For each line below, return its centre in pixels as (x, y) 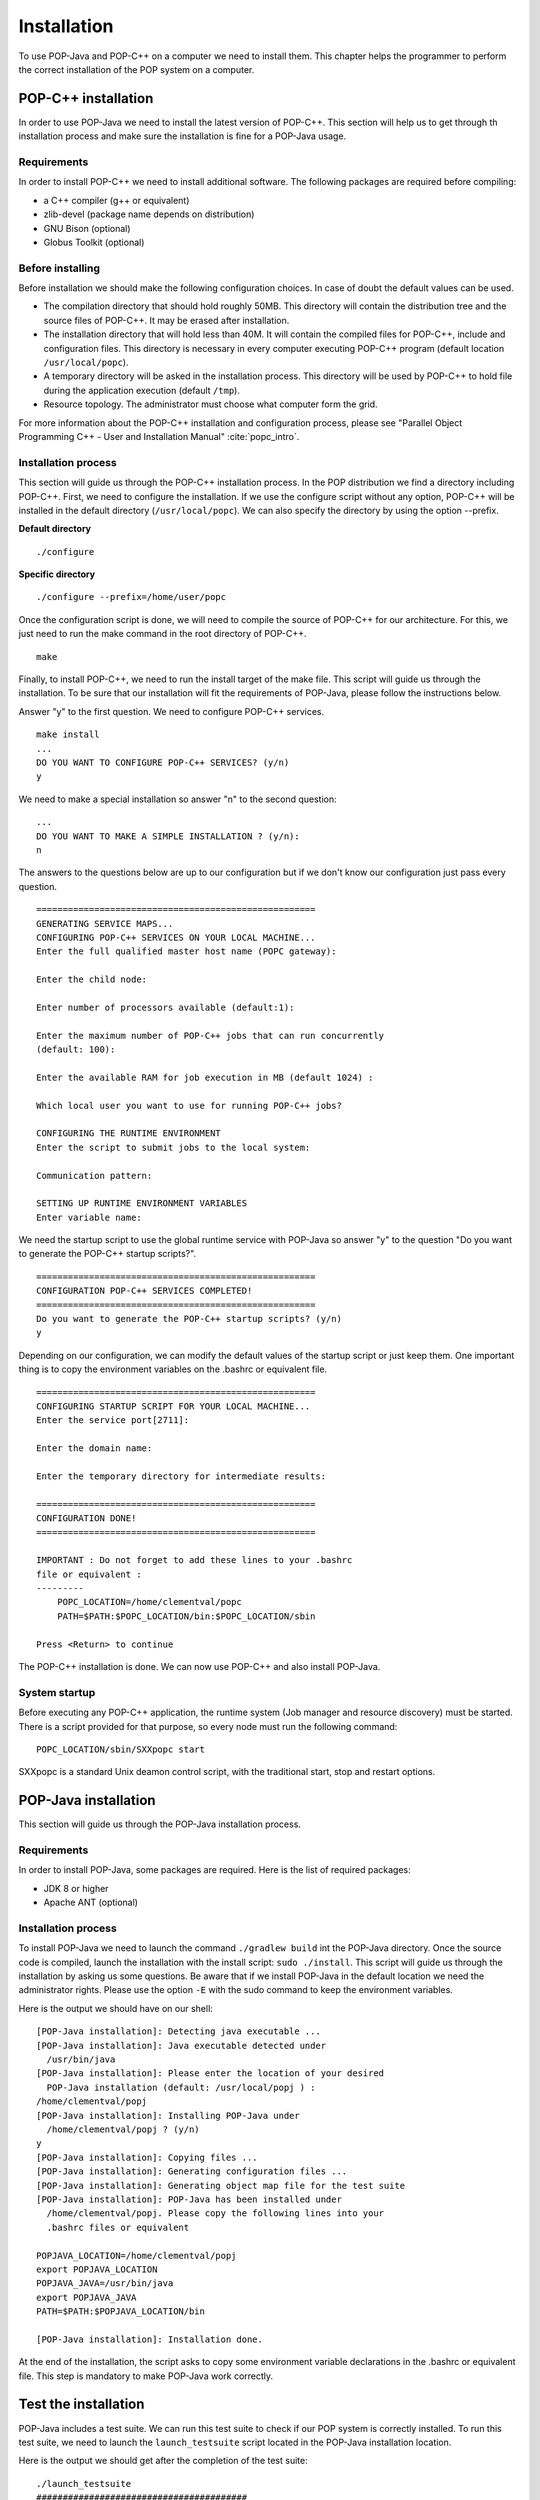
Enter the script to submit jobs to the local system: (173, 1147)
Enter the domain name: (94, 1448)
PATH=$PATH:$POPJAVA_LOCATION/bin (120, 2311)
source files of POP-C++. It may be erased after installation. (166, 320)
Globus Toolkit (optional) (94, 242)
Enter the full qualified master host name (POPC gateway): (186, 951)
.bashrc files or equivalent (118, 2227)
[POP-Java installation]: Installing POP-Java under (168, 2115)
